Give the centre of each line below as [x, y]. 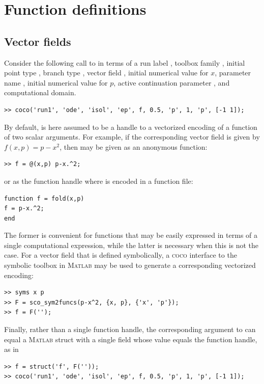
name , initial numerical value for [56, 82]
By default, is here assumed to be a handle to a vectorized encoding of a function [131, 127]
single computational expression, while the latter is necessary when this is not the [131, 245]
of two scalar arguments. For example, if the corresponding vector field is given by [132, 137]
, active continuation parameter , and [172, 82]
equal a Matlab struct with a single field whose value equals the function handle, [131, 339]
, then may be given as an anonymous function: [134, 146]
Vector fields [38, 41]
